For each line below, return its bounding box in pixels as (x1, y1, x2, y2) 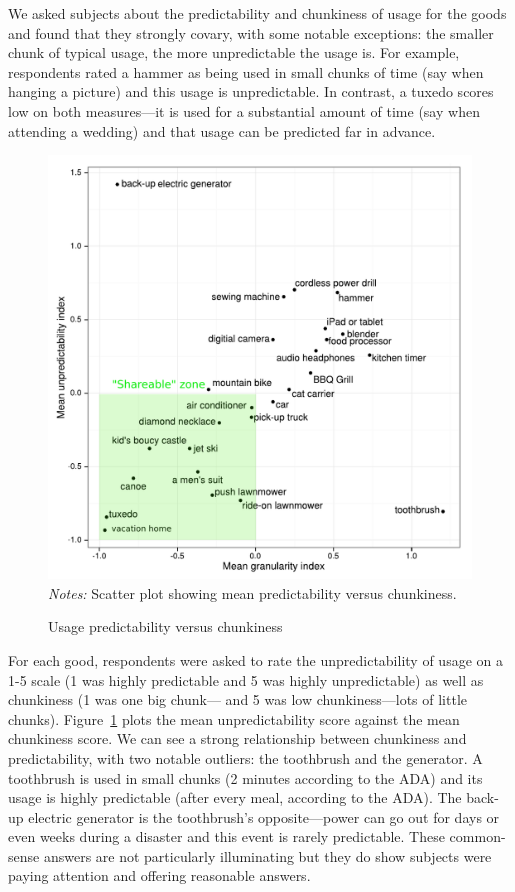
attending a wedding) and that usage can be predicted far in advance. (8, 120, 436, 141)
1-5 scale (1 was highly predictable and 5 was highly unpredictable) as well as (8, 669, 484, 690)
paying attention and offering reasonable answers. (8, 865, 311, 886)
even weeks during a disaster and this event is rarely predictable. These (8, 826, 445, 847)
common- (449, 826, 506, 847)
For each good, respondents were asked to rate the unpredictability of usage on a (8, 649, 503, 670)
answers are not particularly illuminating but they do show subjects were (43, 845, 492, 866)
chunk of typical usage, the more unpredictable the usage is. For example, (8, 42, 460, 63)
